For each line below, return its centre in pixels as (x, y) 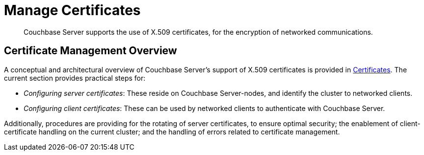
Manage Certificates (72, 10)
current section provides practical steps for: (75, 78)
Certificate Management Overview (91, 51)
